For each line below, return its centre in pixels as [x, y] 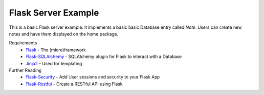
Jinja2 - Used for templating [54, 63]
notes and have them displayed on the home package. [64, 34]
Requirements [23, 43]
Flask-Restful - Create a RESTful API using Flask [74, 84]
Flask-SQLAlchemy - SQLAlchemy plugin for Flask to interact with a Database [104, 57]
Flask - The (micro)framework [56, 50]
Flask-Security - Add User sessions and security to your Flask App [93, 77]
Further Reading [25, 70]
